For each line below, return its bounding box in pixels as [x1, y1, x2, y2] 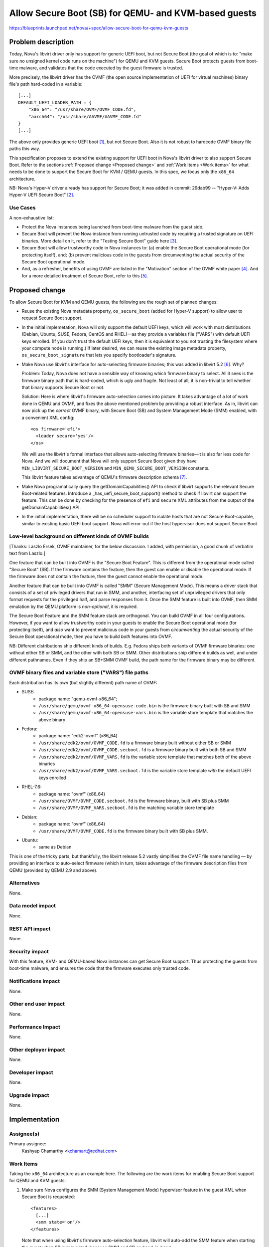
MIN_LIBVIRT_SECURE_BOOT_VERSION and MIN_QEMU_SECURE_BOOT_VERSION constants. [21, 465, 210, 471]
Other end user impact [9, 1001, 65, 1008]
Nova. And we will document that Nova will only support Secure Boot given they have [21, 458, 197, 464]
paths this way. [9, 146, 40, 152]
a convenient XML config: [21, 415, 75, 420]
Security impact [9, 948, 49, 955]
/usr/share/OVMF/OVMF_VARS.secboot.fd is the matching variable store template [38, 805, 214, 811]
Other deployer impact [9, 1046, 65, 1053]
